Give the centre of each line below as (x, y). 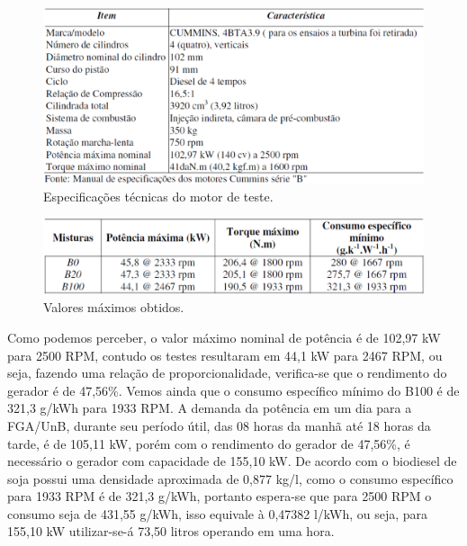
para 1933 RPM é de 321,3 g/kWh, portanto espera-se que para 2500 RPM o (220, 496)
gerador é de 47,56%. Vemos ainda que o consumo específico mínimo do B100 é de (233, 390)
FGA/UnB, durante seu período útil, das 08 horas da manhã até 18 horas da (219, 425)
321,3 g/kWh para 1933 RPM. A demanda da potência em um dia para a (210, 408)
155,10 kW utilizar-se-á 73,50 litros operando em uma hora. (171, 531)
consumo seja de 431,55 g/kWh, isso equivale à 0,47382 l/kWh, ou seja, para (218, 513)
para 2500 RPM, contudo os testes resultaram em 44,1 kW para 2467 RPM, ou (225, 355)
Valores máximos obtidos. (114, 307)
